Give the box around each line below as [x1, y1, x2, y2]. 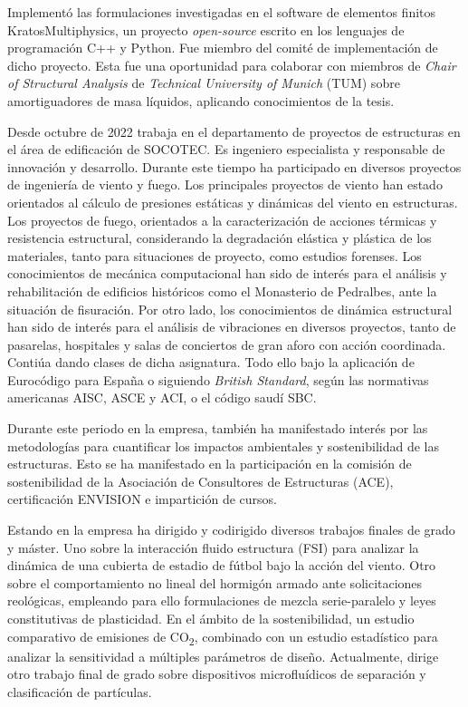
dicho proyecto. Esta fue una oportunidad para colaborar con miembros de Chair [7, 55, 456, 74]
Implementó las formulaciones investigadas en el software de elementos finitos [7, 3, 436, 21]
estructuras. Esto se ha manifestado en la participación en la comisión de [7, 454, 412, 473]
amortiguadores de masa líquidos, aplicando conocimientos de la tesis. [7, 91, 395, 110]
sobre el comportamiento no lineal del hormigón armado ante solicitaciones [7, 573, 423, 592]
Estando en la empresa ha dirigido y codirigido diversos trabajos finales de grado [7, 520, 455, 539]
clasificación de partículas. [7, 682, 152, 701]
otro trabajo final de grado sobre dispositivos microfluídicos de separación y [7, 664, 426, 683]
